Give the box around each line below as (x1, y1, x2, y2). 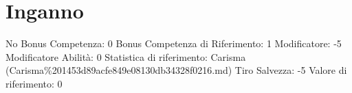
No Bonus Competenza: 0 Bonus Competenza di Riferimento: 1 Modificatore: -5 (5, 36, 342, 51)
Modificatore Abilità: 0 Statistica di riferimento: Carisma (5, 49, 246, 64)
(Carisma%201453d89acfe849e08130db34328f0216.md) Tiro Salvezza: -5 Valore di (5, 63, 347, 77)
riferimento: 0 (5, 76, 63, 90)
